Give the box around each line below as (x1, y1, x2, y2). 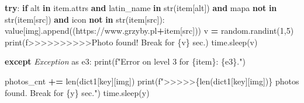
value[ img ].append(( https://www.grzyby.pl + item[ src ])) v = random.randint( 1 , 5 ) (5, 24, 294, 37)
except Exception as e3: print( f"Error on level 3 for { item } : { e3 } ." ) (5, 55, 246, 68)
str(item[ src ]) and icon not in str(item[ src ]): (5, 13, 165, 25)
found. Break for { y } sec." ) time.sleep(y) (5, 86, 150, 98)
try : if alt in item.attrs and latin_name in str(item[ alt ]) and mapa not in (5, 2, 277, 13)
